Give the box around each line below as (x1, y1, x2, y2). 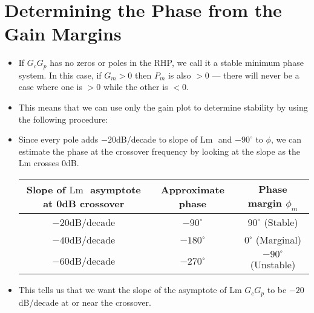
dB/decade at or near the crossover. (18, 295, 151, 308)
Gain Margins (4, 21, 122, 46)
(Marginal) (255, 233, 302, 247)
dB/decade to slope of (116, 133, 198, 146)
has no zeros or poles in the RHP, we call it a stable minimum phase (50, 56, 304, 69)
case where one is (18, 80, 82, 93)
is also (168, 68, 191, 81)
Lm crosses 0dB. (18, 156, 79, 169)
